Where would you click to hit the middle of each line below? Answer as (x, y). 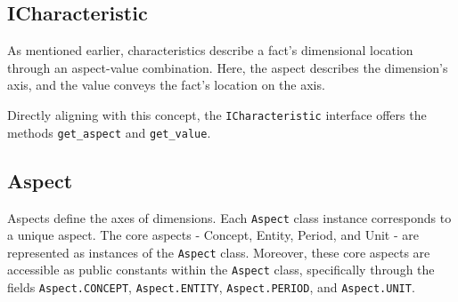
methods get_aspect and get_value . (109, 132)
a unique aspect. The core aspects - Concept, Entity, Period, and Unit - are (213, 235)
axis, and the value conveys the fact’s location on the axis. (166, 85)
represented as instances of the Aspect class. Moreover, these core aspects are (219, 252)
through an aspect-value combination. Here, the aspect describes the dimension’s (228, 67)
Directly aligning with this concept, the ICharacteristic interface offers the (217, 114)
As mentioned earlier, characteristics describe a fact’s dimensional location (210, 50)
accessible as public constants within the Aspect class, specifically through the (221, 270)
